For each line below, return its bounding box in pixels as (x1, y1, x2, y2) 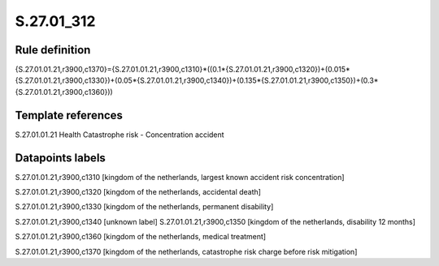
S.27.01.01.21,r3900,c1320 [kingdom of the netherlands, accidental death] (15, 187, 262, 197)
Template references (15, 108, 124, 122)
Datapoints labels (15, 151, 106, 165)
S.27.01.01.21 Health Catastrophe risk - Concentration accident (15, 130, 224, 139)
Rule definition (15, 43, 91, 57)
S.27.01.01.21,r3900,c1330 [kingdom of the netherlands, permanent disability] (15, 202, 274, 212)
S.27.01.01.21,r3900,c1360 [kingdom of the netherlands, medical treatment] (15, 232, 267, 242)
